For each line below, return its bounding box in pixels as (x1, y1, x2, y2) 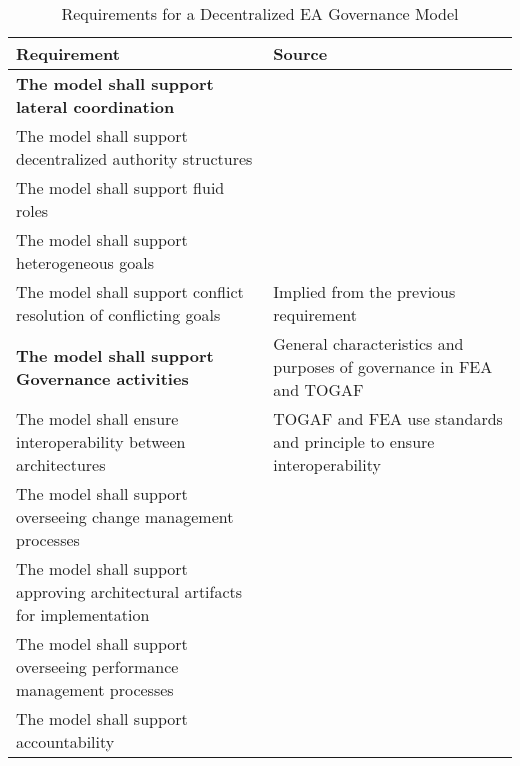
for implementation (16, 603, 150, 626)
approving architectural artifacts (16, 580, 243, 603)
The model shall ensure (16, 407, 179, 430)
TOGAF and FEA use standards (273, 407, 503, 430)
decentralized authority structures (16, 147, 253, 170)
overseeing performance (16, 655, 179, 678)
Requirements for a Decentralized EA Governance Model (61, 2, 459, 25)
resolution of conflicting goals (16, 303, 221, 326)
